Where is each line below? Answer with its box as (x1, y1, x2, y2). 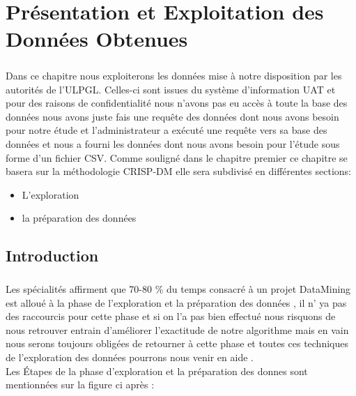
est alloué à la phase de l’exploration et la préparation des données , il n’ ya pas (6, 295, 347, 310)
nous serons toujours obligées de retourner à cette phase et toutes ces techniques (6, 336, 348, 351)
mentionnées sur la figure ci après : (6, 377, 155, 392)
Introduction (6, 245, 99, 266)
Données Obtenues (6, 24, 188, 53)
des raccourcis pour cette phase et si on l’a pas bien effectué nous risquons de (6, 309, 336, 323)
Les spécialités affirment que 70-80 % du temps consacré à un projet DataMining (6, 282, 351, 296)
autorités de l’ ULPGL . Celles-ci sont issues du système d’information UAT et (6, 82, 336, 96)
